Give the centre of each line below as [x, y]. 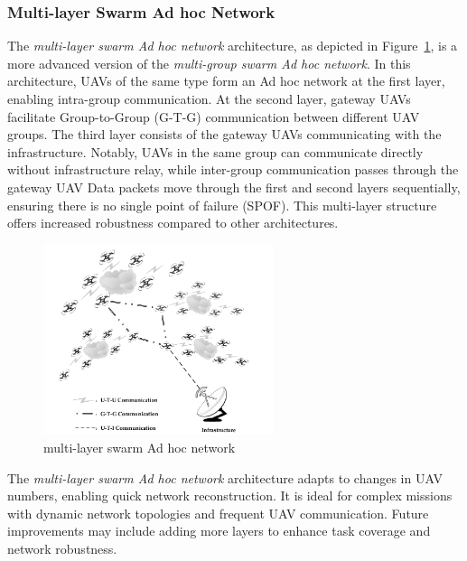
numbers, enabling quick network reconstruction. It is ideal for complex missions [230, 496]
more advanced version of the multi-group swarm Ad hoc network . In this [209, 63]
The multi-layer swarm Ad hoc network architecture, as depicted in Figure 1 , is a [233, 46]
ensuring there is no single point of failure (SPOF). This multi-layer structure [222, 205]
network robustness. [62, 548]
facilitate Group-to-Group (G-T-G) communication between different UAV [214, 116]
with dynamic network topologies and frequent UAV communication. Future [218, 513]
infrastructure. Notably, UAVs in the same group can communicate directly [215, 151]
